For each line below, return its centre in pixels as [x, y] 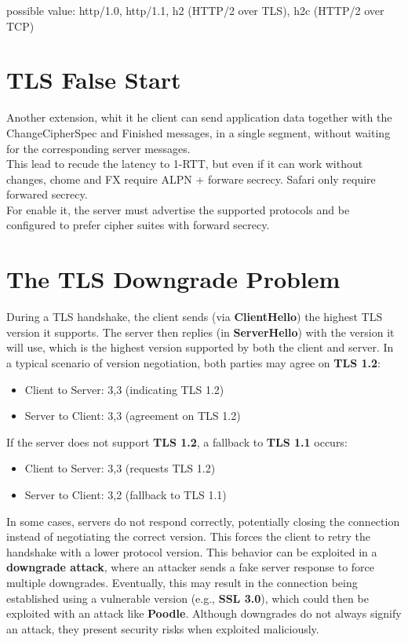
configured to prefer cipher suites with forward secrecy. [138, 225]
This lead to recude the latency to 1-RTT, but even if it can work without [185, 164]
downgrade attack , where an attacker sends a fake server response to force [191, 567]
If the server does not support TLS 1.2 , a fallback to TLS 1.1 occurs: [177, 441]
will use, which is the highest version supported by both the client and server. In [200, 347]
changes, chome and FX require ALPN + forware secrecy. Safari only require [191, 179]
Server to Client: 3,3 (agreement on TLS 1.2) [133, 416]
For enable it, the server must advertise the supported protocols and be [178, 209]
